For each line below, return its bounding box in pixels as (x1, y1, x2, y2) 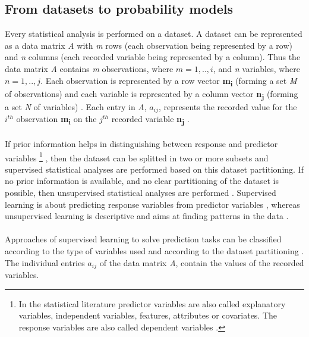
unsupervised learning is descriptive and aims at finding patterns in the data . (5, 210, 289, 222)
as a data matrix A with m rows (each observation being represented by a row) (5, 39, 292, 51)
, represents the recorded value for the (158, 100, 297, 113)
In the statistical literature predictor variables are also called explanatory (18, 297, 286, 310)
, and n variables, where (213, 62, 301, 74)
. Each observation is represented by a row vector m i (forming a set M (40, 74, 297, 88)
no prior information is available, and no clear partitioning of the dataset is (5, 174, 279, 187)
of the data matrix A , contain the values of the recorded (99, 256, 304, 269)
